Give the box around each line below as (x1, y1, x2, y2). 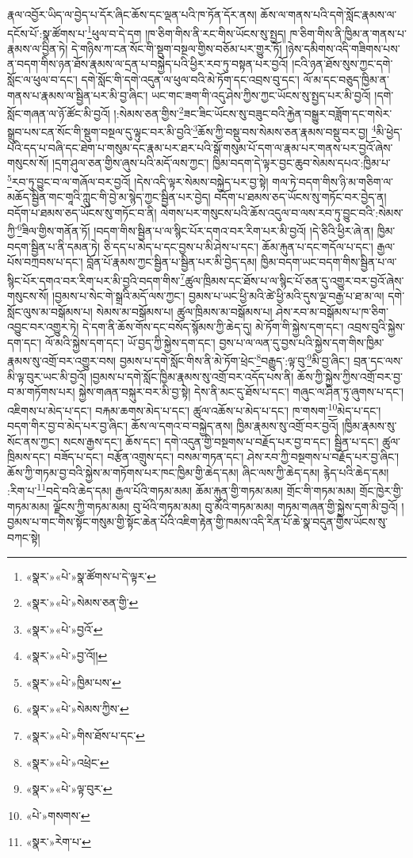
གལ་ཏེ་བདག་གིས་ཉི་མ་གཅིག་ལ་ (272, 173, 394, 189)
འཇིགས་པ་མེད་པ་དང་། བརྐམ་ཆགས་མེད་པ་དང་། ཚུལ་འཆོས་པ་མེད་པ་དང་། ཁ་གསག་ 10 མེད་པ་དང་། (7, 399, 381, 418)
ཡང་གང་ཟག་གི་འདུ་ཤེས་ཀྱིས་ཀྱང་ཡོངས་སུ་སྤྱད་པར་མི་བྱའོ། (151, 86, 371, 103)
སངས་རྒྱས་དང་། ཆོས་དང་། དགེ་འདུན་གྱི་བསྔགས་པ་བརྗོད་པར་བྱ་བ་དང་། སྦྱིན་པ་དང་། (63, 433, 379, 449)
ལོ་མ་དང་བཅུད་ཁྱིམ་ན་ (303, 71, 389, 88)
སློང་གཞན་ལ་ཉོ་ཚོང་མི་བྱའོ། (7, 105, 110, 121)
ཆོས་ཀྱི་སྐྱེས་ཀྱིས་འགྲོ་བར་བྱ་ (297, 368, 403, 384)
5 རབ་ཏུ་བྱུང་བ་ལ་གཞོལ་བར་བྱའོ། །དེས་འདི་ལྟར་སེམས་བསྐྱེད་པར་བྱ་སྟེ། (7, 170, 269, 189)
